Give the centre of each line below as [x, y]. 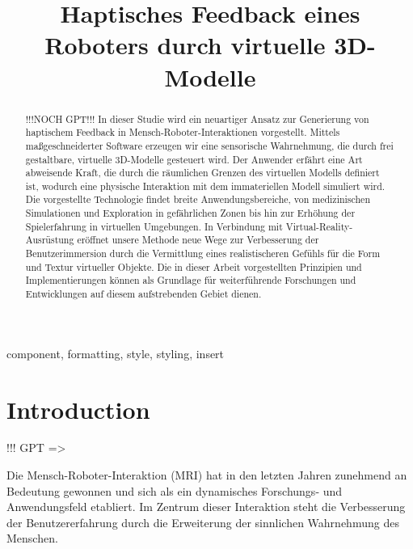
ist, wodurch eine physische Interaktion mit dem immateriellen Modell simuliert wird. [205, 186]
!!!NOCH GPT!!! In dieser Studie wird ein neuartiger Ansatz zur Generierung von [197, 118]
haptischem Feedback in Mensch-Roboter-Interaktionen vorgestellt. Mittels [183, 132]
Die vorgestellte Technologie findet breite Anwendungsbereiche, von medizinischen [198, 199]
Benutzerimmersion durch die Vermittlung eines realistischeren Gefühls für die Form [203, 253]
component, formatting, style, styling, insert [116, 353]
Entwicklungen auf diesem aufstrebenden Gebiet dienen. [143, 294]
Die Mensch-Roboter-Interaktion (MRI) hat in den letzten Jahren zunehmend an [207, 475]
